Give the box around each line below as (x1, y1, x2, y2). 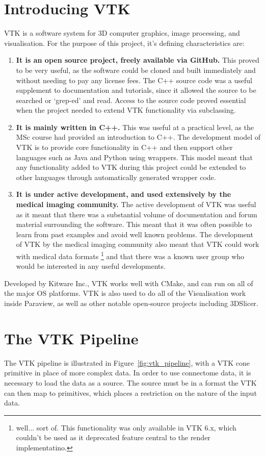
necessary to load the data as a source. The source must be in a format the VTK (4, 377, 257, 388)
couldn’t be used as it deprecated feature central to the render (16, 432, 210, 443)
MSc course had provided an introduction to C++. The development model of (16, 132, 261, 142)
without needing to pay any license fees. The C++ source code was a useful (16, 74, 252, 85)
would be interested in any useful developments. (16, 261, 166, 271)
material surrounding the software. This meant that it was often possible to (16, 219, 252, 230)
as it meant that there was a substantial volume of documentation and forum (16, 209, 257, 219)
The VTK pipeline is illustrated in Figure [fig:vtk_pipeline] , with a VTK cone (4, 357, 250, 368)
